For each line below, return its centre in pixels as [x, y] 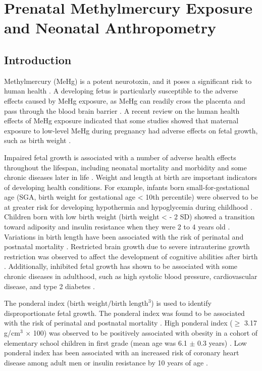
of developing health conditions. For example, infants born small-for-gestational [127, 187]
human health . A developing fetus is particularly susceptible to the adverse [121, 91]
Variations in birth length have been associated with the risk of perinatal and [124, 236]
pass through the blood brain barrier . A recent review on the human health [122, 110]
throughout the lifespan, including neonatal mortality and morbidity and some [125, 167]
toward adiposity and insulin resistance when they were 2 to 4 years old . [117, 227]
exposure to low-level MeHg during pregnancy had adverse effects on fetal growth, [131, 130]
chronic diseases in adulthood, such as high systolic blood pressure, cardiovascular [131, 276]
